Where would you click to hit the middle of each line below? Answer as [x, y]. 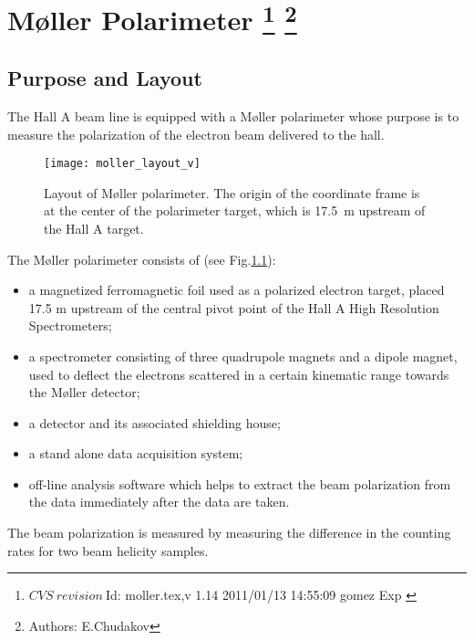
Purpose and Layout [105, 78]
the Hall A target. [94, 228]
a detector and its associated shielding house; [155, 422]
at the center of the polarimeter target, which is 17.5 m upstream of [235, 210]
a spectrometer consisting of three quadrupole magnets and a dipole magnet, [243, 356]
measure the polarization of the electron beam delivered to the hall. [196, 134]
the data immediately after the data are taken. [159, 502]
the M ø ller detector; [84, 392]
